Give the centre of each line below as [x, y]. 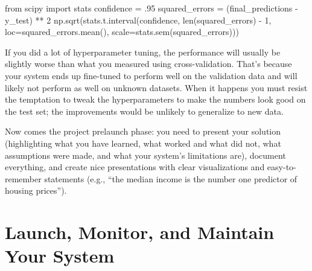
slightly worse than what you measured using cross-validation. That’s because [148, 64]
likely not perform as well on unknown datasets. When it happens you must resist [156, 87]
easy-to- [282, 167]
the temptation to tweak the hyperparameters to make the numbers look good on [155, 99]
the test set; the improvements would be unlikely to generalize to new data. [144, 111]
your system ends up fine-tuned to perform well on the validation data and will [151, 75]
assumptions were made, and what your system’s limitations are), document [145, 155]
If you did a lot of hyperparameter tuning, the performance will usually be [143, 52]
